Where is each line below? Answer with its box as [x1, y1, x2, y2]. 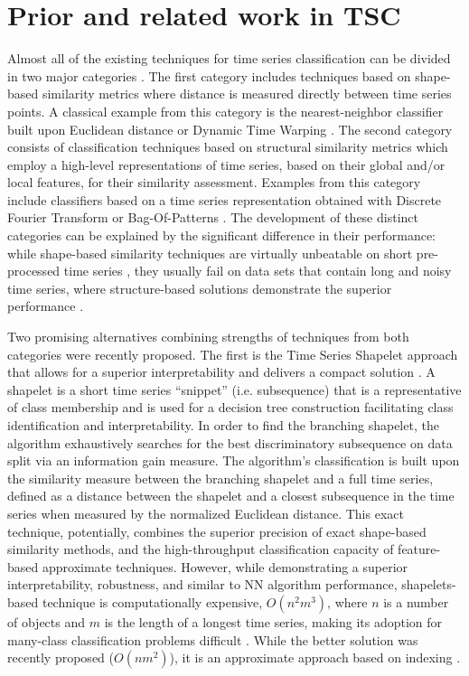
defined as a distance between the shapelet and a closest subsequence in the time [7, 486, 455, 505]
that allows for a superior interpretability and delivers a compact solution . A [7, 362, 436, 381]
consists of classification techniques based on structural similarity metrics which [7, 137, 448, 156]
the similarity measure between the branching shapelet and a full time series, [7, 468, 434, 487]
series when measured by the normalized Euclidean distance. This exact [7, 503, 404, 522]
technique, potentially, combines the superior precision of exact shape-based [7, 521, 427, 540]
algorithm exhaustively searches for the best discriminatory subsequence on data [7, 433, 453, 452]
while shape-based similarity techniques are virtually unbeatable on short [7, 243, 413, 262]
